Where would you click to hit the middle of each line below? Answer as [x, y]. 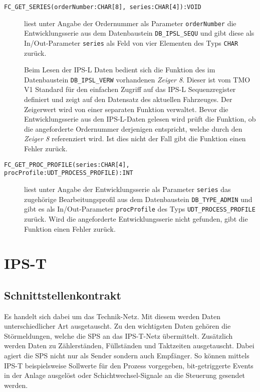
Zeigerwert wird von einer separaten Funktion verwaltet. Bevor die [126, 109]
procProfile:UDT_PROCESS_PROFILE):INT [69, 173]
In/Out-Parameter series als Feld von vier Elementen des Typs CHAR [131, 42]
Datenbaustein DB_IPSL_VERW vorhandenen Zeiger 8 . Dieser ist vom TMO [137, 79]
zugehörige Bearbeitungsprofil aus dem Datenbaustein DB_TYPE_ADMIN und [138, 199]
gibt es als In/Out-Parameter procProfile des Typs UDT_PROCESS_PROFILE [140, 209]
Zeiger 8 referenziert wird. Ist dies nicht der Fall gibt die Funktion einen [135, 138]
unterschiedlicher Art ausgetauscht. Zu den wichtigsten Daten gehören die [117, 326]
